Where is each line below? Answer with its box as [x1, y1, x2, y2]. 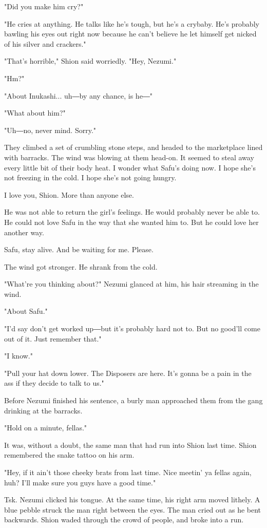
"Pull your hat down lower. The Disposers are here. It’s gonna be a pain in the [4, 367, 252, 378]
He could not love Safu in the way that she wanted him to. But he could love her [4, 216, 259, 227]
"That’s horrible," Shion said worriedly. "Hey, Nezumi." [4, 55, 177, 66]
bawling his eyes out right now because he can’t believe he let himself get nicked [4, 28, 257, 39]
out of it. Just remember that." [4, 333, 102, 344]
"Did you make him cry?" [4, 1, 84, 11]
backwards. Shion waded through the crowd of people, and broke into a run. [4, 514, 244, 525]
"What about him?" [4, 107, 66, 118]
